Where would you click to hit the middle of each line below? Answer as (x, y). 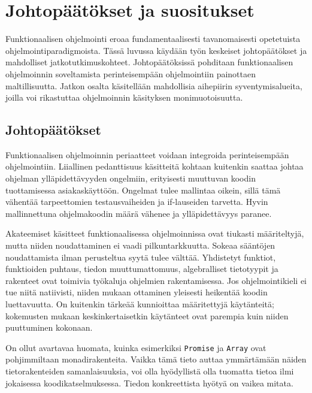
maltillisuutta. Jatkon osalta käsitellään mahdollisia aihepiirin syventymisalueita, (154, 85)
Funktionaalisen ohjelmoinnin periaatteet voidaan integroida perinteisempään (147, 154)
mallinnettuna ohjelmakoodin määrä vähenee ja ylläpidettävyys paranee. (139, 213)
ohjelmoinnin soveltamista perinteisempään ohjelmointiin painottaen (131, 73)
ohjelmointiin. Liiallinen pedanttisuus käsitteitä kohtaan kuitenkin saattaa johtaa (155, 166)
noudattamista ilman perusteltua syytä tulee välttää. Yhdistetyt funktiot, (141, 257)
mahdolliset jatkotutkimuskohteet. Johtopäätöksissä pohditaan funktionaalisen (149, 62)
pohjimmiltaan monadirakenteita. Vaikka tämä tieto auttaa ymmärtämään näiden (156, 359)
